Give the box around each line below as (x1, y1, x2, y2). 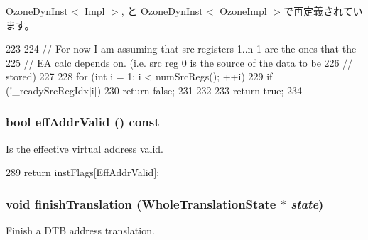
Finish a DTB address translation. (6, 223, 155, 238)
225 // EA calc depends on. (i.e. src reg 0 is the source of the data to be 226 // (6, 55, 353, 70)
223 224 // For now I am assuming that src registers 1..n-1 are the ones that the (6, 41, 357, 56)
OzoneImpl (220, 4, 267, 18)
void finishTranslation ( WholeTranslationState (6, 195, 276, 212)
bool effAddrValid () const (6, 113, 160, 131)
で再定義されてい (283, 4, 363, 18)
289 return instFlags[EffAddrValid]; (6, 165, 160, 180)
